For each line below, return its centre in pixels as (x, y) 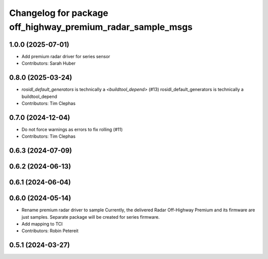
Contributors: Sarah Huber (49, 63)
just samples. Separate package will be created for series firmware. (91, 217)
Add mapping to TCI (42, 224)
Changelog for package (59, 13)
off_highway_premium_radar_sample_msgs (101, 27)
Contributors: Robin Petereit (50, 231)
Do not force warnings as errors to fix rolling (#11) (72, 129)
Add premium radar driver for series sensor (66, 56)
